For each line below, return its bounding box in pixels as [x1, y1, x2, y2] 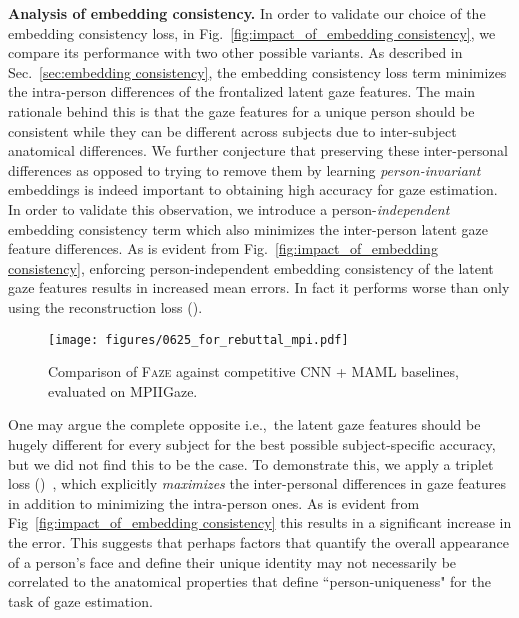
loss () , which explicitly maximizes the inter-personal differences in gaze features [8, 473, 506, 494]
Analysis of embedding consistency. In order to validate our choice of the [8, 3, 486, 23]
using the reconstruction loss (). [8, 296, 203, 317]
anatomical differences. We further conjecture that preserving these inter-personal [8, 140, 508, 161]
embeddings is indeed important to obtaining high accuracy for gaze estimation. [8, 179, 498, 200]
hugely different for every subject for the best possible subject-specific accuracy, [8, 433, 496, 454]
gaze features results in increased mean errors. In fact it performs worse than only [8, 277, 510, 298]
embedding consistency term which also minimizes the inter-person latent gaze [8, 218, 488, 239]
